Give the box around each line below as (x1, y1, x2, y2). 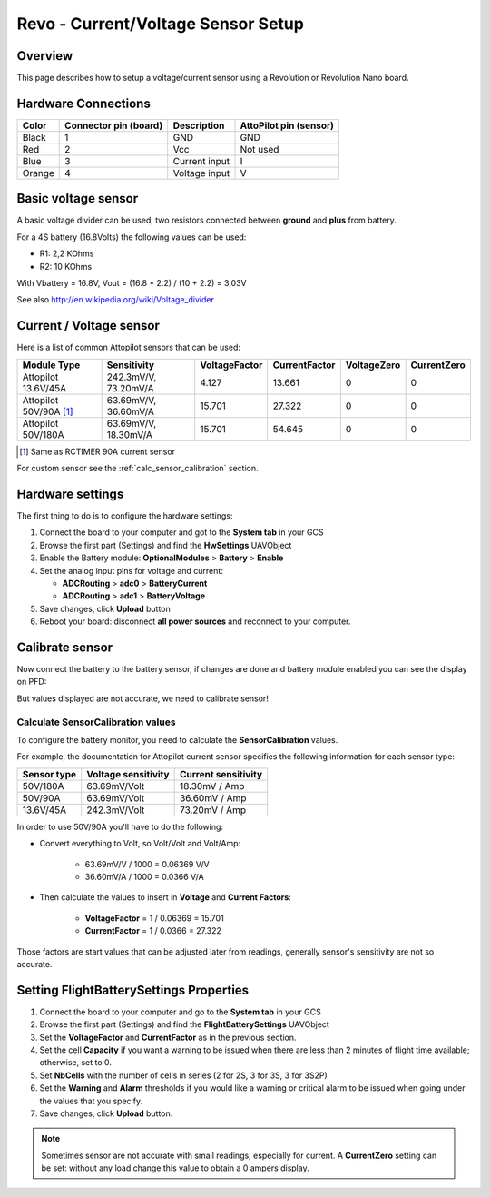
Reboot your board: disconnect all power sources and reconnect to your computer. (39, 616, 351, 627)
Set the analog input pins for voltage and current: (39, 565, 224, 576)
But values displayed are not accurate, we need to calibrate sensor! (16, 693, 269, 704)
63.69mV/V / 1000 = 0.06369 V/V (84, 858, 210, 869)
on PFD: (16, 677, 47, 688)
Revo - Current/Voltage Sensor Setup (16, 14, 304, 34)
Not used (240, 143, 279, 155)
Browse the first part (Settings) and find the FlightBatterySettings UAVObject (39, 1019, 330, 1030)
